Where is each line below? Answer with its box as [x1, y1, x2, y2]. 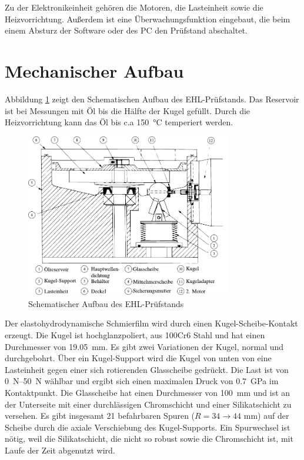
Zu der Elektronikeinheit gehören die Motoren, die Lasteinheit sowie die [5, 1, 263, 13]
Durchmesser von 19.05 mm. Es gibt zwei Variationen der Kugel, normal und [5, 340, 284, 352]
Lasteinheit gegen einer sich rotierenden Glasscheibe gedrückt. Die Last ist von [5, 363, 289, 375]
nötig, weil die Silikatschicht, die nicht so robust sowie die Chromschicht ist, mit [5, 432, 293, 445]
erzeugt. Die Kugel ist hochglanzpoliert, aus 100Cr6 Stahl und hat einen [5, 329, 265, 341]
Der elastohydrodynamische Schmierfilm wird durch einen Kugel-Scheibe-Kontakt [5, 317, 298, 329]
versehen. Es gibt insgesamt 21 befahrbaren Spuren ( [5, 409, 195, 422]
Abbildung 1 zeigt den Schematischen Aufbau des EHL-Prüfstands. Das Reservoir [5, 92, 299, 105]
